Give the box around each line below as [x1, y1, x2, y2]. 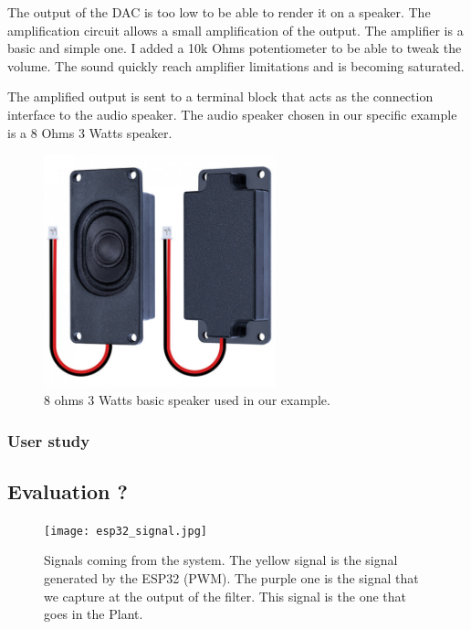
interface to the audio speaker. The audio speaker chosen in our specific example [7, 104, 457, 123]
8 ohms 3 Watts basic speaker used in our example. [44, 390, 330, 410]
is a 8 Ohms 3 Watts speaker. [7, 123, 173, 142]
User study [7, 429, 90, 452]
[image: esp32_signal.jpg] [44, 524, 207, 538]
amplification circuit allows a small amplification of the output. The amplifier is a [7, 20, 464, 39]
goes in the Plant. [44, 604, 143, 624]
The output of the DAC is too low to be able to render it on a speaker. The [7, 3, 431, 21]
